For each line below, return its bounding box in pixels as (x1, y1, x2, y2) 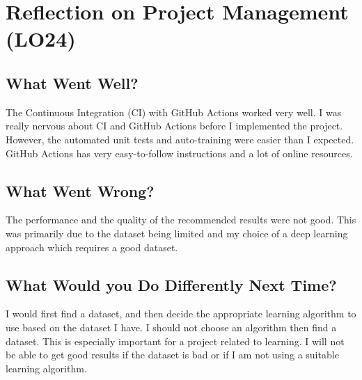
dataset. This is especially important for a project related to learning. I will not (6, 333, 345, 348)
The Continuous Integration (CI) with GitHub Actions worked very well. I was (6, 104, 342, 119)
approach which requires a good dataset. (6, 239, 178, 254)
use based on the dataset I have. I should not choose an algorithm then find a (6, 319, 337, 334)
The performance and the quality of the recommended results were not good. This (6, 212, 356, 227)
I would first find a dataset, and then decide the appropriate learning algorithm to (6, 306, 356, 321)
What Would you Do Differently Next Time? (6, 274, 337, 295)
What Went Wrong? (6, 180, 155, 201)
